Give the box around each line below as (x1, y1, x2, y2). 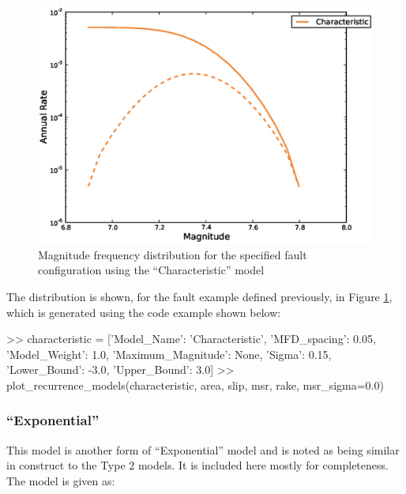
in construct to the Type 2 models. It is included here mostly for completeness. (6, 457, 389, 473)
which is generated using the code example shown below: (6, 304, 281, 320)
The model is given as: (6, 472, 115, 488)
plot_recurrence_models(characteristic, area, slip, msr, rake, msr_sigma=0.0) (6, 376, 384, 393)
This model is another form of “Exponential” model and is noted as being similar (6, 441, 400, 458)
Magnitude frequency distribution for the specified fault (38, 246, 307, 262)
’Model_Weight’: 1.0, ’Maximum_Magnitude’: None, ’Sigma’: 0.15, (6, 345, 332, 362)
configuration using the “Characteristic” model (38, 262, 265, 278)
